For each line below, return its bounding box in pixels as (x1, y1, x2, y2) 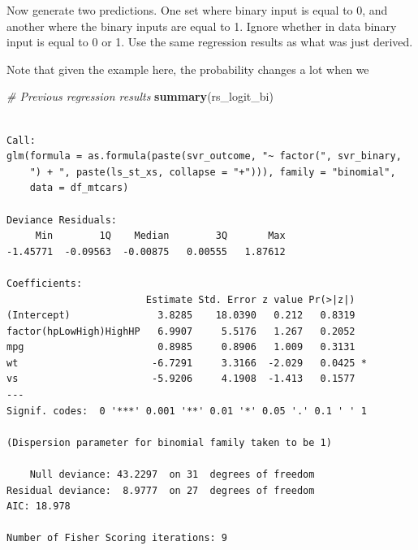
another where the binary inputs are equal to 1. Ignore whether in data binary (6, 17, 397, 34)
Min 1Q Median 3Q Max (35, 230, 286, 242)
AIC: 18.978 (6, 500, 71, 513)
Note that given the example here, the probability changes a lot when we (6, 60, 369, 77)
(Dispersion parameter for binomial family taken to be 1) (6, 436, 332, 448)
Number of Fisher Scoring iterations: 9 (6, 532, 228, 544)
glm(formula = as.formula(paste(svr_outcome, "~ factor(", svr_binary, (6, 150, 402, 162)
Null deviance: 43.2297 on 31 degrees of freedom (29, 469, 315, 481)
